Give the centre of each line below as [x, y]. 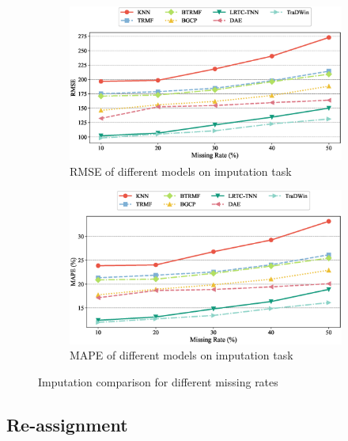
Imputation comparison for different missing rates [158, 381]
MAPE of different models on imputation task [182, 355]
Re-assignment [67, 424]
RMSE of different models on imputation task [181, 171]
